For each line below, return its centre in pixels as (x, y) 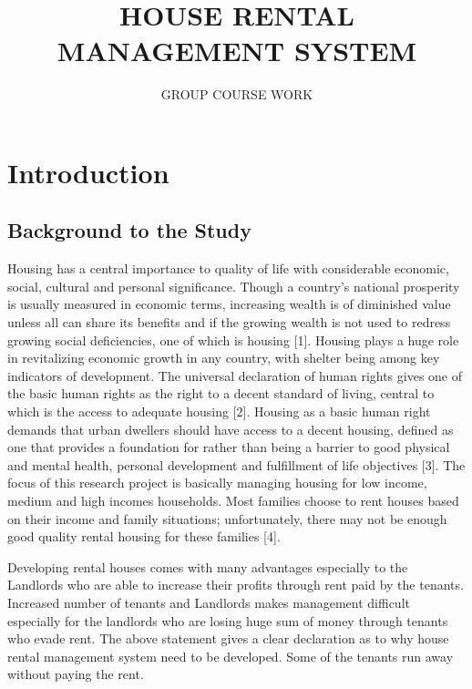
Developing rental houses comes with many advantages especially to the (208, 566)
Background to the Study (129, 230)
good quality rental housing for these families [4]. (144, 536)
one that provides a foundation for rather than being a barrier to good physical (229, 447)
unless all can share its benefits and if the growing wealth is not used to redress (229, 322)
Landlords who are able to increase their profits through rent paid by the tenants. (236, 585)
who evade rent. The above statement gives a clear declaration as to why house (228, 638)
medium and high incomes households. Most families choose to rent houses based (233, 501)
